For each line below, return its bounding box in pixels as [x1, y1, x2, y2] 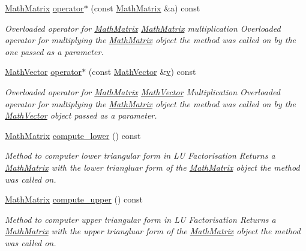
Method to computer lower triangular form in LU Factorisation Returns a [5, 149, 275, 162]
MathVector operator [5, 65, 82, 78]
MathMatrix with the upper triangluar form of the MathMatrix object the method [5, 225, 301, 237]
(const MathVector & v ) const [88, 65, 196, 78]
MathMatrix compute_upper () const [5, 193, 143, 205]
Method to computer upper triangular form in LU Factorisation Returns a [5, 213, 276, 225]
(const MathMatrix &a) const [91, 2, 200, 14]
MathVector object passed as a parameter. [5, 109, 157, 122]
